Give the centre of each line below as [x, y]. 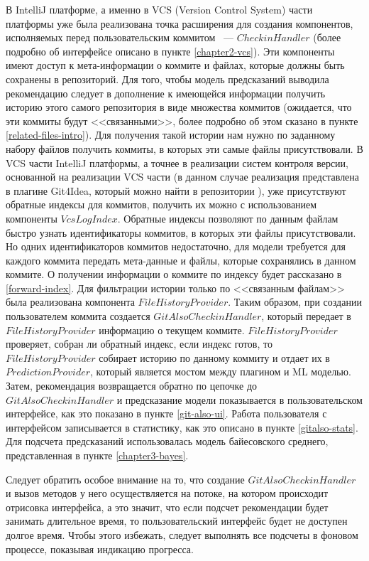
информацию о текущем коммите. [172, 330]
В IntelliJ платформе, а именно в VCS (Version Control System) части [159, 9]
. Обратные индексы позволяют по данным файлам [228, 218]
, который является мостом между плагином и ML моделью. [221, 372]
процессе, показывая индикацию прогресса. [100, 549]
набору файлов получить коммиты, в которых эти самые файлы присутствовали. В [184, 148]
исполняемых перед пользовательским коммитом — [120, 37]
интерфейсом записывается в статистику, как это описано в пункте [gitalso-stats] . [182, 427]
